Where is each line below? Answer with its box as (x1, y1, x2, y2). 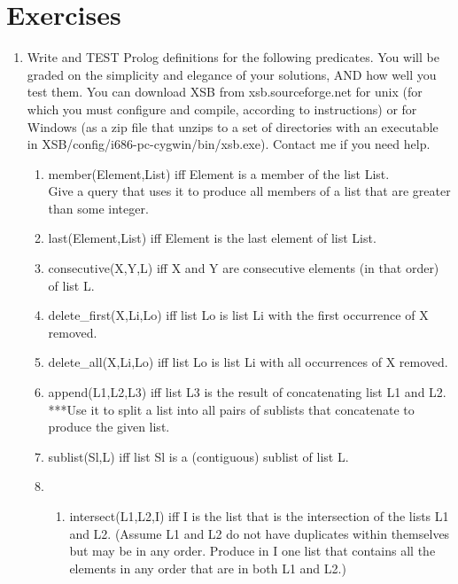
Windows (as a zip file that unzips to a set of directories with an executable (27, 117, 439, 136)
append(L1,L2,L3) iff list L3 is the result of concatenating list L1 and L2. (48, 383, 446, 401)
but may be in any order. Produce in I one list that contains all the (69, 541, 436, 560)
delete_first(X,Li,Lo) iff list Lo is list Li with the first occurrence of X (48, 306, 429, 324)
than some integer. (48, 199, 149, 217)
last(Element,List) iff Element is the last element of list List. (48, 229, 376, 247)
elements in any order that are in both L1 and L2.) (69, 558, 346, 577)
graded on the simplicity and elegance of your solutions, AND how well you (27, 65, 437, 83)
